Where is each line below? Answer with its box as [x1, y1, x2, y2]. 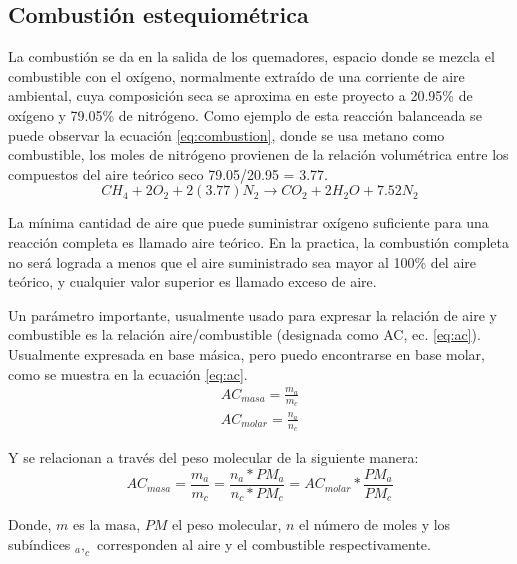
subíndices [8, 533, 71, 554]
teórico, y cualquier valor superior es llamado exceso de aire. [8, 271, 377, 292]
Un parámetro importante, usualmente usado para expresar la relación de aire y [8, 304, 497, 325]
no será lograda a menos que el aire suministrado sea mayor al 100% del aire [8, 251, 477, 272]
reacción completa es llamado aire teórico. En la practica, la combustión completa [8, 231, 509, 252]
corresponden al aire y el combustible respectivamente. [96, 533, 431, 554]
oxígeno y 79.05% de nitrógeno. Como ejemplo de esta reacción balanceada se [8, 104, 482, 125]
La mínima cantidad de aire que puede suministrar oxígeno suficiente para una [8, 212, 489, 233]
